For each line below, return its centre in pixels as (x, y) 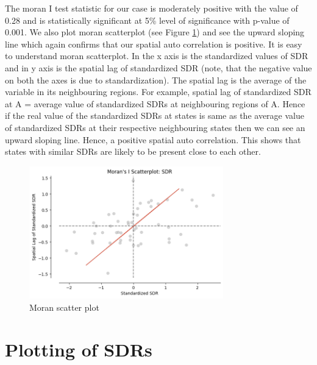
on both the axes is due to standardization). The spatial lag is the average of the (156, 80)
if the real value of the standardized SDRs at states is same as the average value (155, 115)
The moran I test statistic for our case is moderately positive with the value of (151, 8)
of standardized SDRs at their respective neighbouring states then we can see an (155, 127)
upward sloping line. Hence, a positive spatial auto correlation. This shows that (153, 139)
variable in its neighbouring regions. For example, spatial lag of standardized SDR (158, 92)
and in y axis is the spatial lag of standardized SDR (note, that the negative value (158, 67)
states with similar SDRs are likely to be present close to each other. (133, 151)
